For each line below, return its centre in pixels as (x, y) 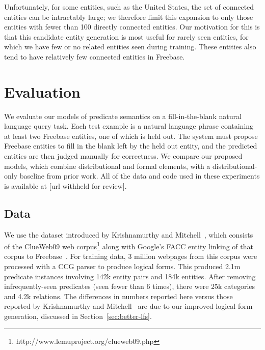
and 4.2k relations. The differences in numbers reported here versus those (118, 296)
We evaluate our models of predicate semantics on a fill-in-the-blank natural (123, 116)
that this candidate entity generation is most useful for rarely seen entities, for (126, 36)
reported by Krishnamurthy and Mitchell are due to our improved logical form (128, 306)
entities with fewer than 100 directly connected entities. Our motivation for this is (132, 27)
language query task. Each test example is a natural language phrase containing (129, 126)
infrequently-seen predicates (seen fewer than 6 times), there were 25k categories (130, 286)
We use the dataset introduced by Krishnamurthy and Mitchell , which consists (129, 234)
